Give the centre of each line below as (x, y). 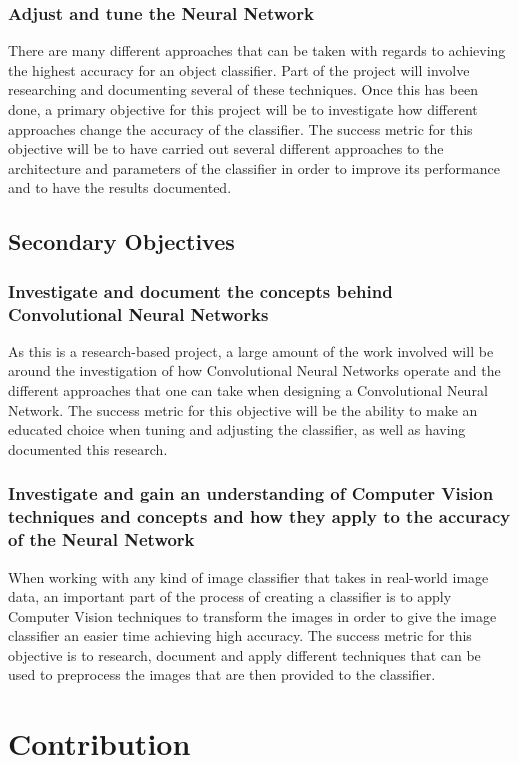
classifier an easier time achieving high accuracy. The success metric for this (240, 635)
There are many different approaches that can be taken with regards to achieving (257, 50)
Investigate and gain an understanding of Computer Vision (251, 493)
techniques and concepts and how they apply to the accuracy (259, 516)
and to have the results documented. (120, 187)
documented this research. (88, 448)
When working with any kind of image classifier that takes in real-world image (248, 576)
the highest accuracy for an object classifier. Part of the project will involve (239, 69)
